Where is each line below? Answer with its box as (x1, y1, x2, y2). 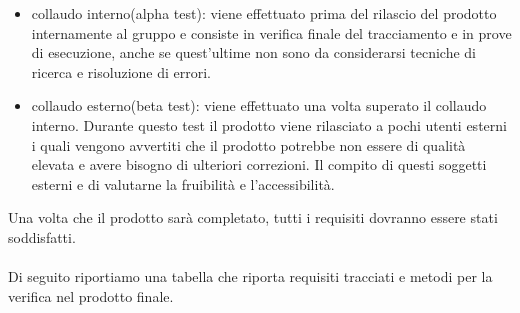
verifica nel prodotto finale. (8, 285, 174, 306)
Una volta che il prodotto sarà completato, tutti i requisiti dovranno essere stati (8, 207, 498, 228)
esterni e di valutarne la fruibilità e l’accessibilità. (31, 173, 335, 194)
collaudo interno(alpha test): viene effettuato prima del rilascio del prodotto (31, 3, 497, 23)
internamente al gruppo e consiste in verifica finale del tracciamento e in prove (31, 22, 512, 43)
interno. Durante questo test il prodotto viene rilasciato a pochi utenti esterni (31, 114, 507, 135)
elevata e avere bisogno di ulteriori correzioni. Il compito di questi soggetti (31, 154, 487, 175)
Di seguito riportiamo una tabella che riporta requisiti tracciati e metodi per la (8, 266, 493, 287)
